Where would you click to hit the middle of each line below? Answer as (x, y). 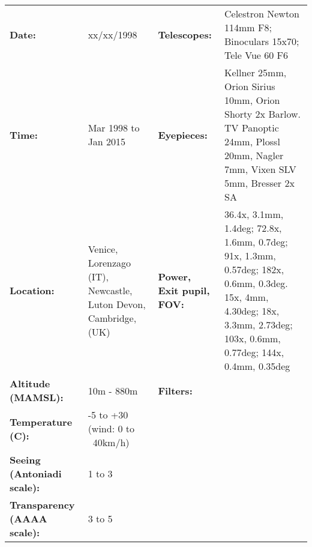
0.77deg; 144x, (254, 352)
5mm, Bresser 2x (259, 183)
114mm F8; (248, 27)
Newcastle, (110, 290)
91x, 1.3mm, (250, 255)
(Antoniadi (36, 473)
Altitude (30, 383)
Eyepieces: (183, 134)
